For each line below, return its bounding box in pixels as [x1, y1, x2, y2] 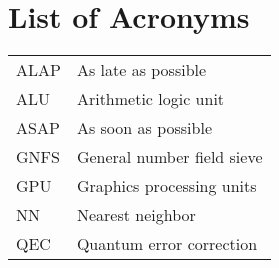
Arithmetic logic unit [76, 87, 225, 111]
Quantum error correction [76, 232, 258, 256]
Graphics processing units [76, 174, 257, 198]
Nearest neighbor [76, 203, 196, 227]
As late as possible [76, 58, 207, 82]
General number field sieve [76, 145, 263, 169]
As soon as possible [76, 116, 212, 140]
